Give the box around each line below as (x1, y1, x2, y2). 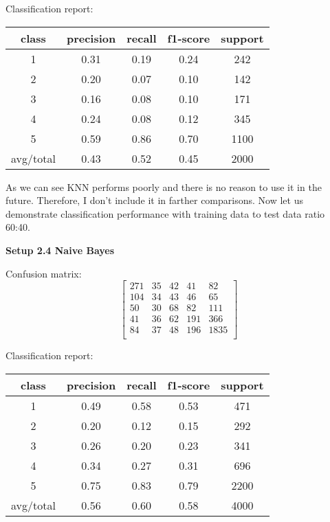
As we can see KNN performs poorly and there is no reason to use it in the (5, 179, 322, 194)
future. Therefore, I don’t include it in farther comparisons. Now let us (5, 193, 303, 207)
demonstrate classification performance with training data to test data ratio (5, 206, 325, 220)
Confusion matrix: (5, 266, 82, 280)
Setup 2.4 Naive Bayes (5, 242, 115, 257)
